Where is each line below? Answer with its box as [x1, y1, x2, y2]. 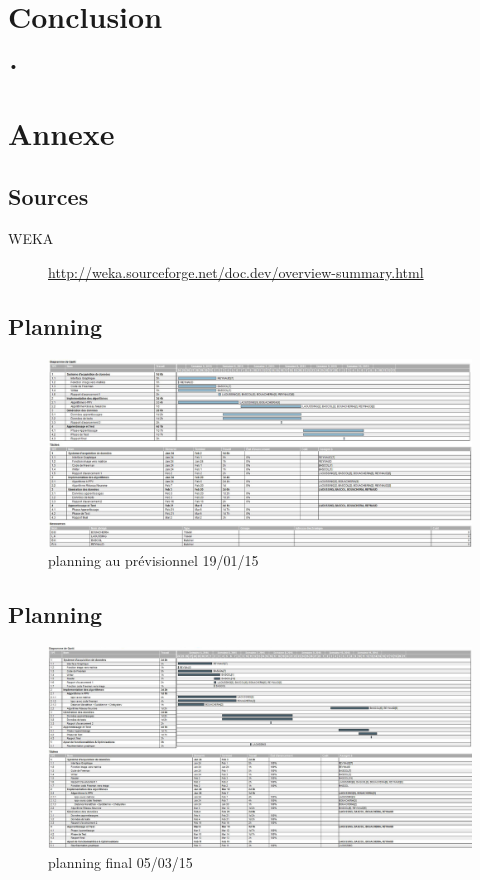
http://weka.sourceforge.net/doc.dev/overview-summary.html [48, 261, 424, 282]
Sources [8, 181, 89, 212]
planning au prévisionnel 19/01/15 [48, 550, 259, 571]
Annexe [8, 112, 115, 153]
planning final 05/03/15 [48, 851, 193, 872]
